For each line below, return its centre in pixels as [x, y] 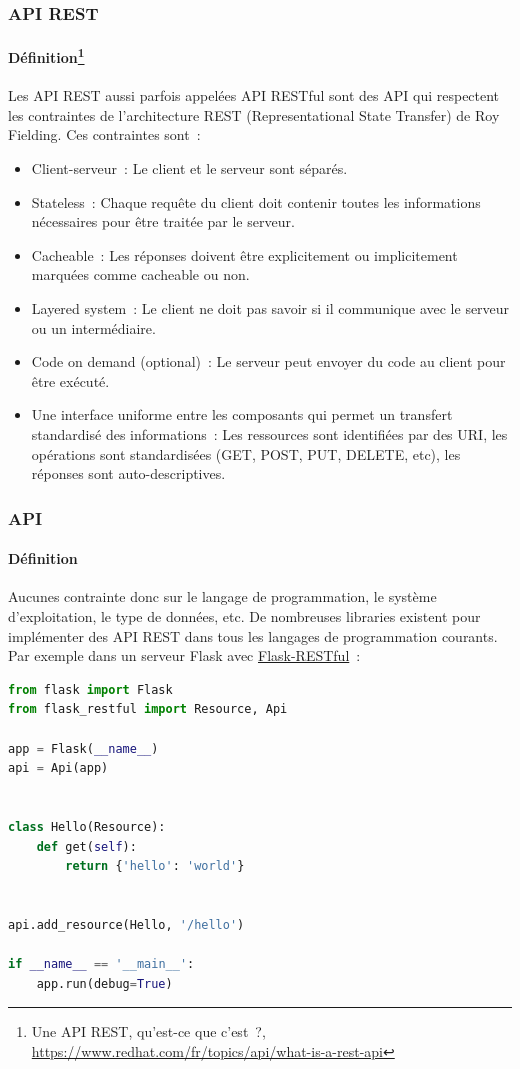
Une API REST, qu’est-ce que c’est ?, [148, 1031]
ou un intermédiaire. [93, 327]
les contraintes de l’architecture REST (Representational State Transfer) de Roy [254, 114]
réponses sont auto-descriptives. [128, 473]
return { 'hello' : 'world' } [155, 866]
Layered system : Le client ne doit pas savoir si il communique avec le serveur [270, 308]
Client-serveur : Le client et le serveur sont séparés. [189, 168]
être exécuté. [70, 380]
